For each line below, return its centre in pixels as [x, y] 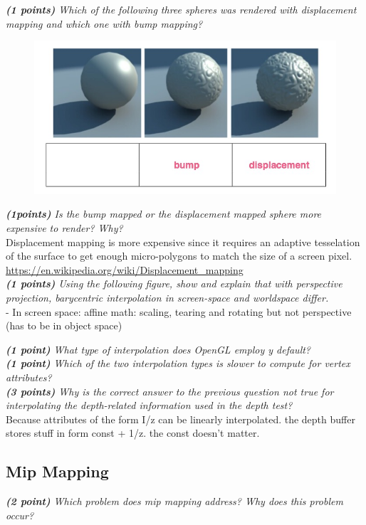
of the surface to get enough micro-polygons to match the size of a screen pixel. [179, 256]
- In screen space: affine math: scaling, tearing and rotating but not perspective [179, 311]
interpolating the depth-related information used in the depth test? [149, 405]
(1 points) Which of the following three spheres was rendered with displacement [181, 9]
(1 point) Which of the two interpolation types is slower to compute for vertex [178, 363]
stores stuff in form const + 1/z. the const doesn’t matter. [133, 433]
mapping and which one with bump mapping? [104, 23]
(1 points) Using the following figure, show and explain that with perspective [174, 283]
